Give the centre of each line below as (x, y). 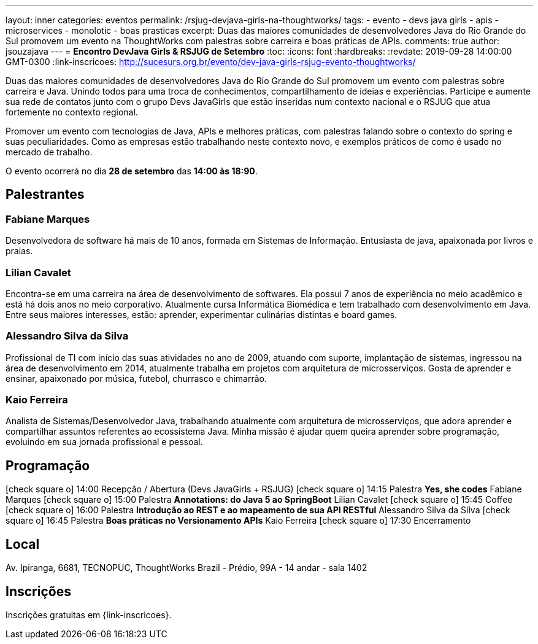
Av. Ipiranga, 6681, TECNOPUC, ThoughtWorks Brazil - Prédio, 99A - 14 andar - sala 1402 (186, 568)
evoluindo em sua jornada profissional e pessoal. (104, 442)
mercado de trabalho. (49, 152)
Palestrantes (45, 195)
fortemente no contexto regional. (72, 112)
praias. (19, 251)
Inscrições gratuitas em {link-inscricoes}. (89, 615)
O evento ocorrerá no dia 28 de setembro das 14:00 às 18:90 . (132, 171)
